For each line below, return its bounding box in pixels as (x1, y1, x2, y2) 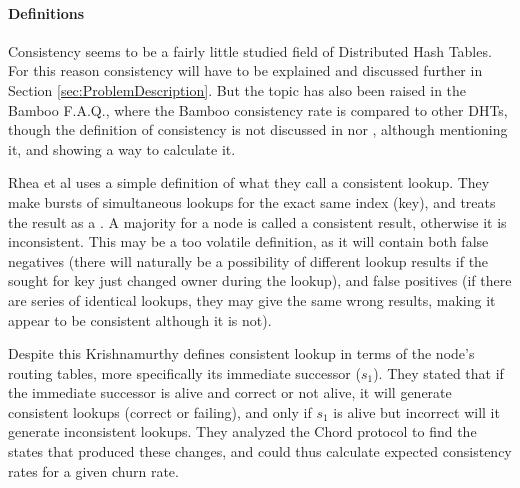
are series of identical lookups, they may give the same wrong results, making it (8, 289, 496, 310)
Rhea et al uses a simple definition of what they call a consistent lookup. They (8, 172, 490, 193)
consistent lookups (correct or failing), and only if (8, 401, 312, 422)
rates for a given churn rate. (8, 460, 179, 481)
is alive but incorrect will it (333, 401, 500, 422)
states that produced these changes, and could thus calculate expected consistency (8, 441, 512, 462)
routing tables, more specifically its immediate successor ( (8, 362, 361, 383)
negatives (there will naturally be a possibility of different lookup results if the (8, 250, 489, 271)
